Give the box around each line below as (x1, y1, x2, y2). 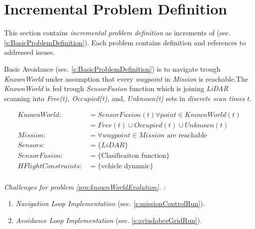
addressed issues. (4, 47, 55, 57)
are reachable (167, 132, 207, 139)
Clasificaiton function (101, 152, 167, 160)
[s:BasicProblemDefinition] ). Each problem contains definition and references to (4, 37, 246, 47)
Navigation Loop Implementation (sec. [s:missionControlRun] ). (15, 198, 205, 209)
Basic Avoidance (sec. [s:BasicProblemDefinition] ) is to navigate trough (4, 63, 221, 74)
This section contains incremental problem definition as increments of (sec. (4, 27, 231, 38)
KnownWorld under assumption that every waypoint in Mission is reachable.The (4, 73, 248, 84)
